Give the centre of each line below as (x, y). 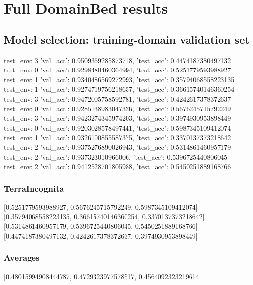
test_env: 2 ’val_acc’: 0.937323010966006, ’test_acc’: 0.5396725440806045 (116, 157)
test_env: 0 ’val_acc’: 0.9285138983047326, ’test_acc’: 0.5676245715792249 (118, 108)
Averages (22, 258)
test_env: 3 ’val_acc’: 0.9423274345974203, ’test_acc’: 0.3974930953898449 (118, 118)
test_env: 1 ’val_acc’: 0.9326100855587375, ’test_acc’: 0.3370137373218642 (118, 137)
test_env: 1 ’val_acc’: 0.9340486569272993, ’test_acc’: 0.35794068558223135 (119, 79)
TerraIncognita (34, 188)
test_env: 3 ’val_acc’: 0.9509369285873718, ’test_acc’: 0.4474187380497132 (118, 60)
